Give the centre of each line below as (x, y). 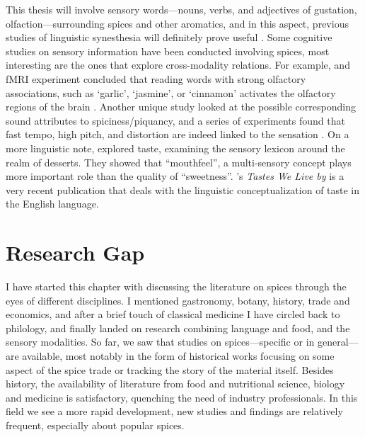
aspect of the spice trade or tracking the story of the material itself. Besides (170, 369)
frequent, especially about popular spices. (95, 425)
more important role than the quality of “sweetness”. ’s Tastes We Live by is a (175, 176)
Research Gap (75, 252)
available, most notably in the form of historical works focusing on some (178, 356)
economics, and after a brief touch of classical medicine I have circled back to (173, 314)
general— (338, 342)
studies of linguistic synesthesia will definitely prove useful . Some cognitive (169, 37)
